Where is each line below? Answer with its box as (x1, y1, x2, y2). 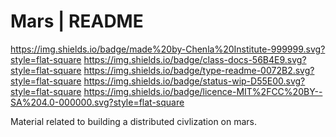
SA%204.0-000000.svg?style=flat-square (10, 96, 185, 108)
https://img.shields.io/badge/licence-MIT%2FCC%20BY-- (83, 85, 323, 97)
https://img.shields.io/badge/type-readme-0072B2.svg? (83, 64, 315, 76)
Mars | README (10, 10, 144, 33)
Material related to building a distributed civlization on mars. (10, 115, 258, 127)
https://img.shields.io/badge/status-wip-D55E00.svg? (83, 75, 306, 87)
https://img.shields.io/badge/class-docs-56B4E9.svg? (83, 53, 307, 65)
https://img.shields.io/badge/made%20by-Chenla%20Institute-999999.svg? (10, 43, 326, 55)
